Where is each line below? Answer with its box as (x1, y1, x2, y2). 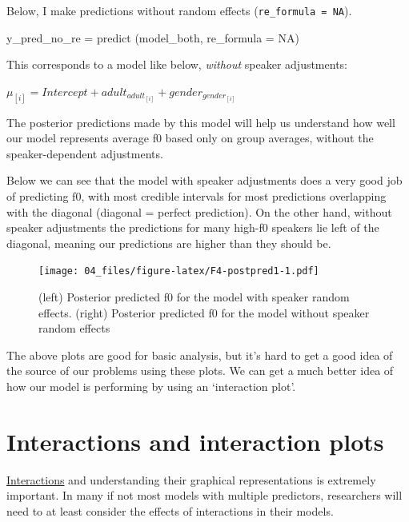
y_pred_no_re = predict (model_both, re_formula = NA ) (6, 29, 299, 46)
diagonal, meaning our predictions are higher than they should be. (6, 234, 331, 251)
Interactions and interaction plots (6, 424, 384, 457)
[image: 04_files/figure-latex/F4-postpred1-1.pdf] (38, 265, 319, 277)
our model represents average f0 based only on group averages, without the (6, 130, 374, 146)
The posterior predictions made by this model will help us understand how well (6, 114, 395, 130)
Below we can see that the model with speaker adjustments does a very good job (6, 172, 403, 189)
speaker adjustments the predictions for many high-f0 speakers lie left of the (6, 219, 379, 236)
